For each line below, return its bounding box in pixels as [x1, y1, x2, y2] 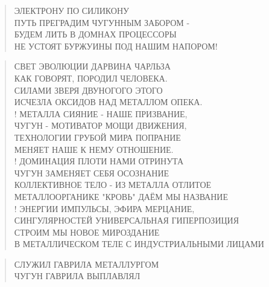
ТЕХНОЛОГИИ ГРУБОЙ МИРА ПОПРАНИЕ [14, 131, 181, 143]
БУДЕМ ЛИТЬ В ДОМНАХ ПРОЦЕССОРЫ [14, 28, 177, 40]
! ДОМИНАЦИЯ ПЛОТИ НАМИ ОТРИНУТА [14, 155, 184, 167]
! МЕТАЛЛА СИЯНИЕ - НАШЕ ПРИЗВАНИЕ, [14, 107, 188, 120]
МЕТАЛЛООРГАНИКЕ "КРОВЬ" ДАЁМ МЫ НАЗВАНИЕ [14, 190, 228, 202]
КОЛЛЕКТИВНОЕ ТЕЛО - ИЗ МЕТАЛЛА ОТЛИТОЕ [14, 178, 212, 191]
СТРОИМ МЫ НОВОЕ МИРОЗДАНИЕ [14, 225, 160, 238]
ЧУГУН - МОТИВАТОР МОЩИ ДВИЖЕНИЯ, [14, 119, 187, 132]
